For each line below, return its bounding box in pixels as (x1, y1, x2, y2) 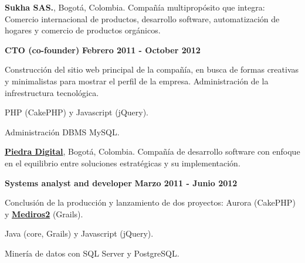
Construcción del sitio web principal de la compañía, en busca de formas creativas (5, 63, 299, 76)
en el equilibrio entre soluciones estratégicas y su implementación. (5, 156, 240, 169)
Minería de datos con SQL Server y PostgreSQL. (5, 247, 179, 259)
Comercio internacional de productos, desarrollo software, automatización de (5, 12, 280, 25)
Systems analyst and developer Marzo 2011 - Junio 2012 (5, 176, 238, 189)
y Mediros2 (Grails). (5, 207, 83, 220)
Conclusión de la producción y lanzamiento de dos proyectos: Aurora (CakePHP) (5, 196, 296, 209)
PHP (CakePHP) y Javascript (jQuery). (5, 106, 148, 118)
